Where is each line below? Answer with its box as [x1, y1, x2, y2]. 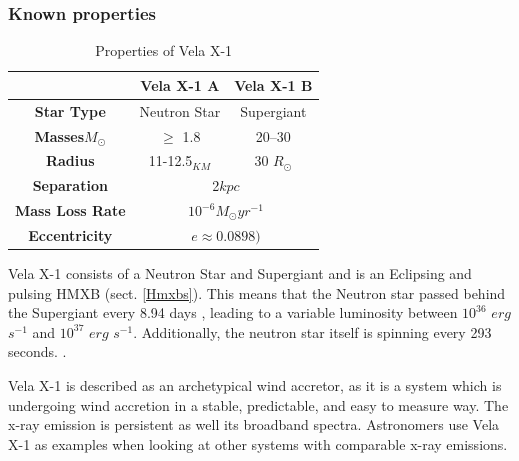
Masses [34, 125, 85, 146]
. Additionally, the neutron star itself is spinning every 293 [133, 321, 492, 342]
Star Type [34, 100, 106, 121]
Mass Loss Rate [15, 200, 126, 221]
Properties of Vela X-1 [95, 40, 233, 61]
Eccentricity [28, 224, 113, 245]
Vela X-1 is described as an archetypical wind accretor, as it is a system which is [8, 374, 502, 395]
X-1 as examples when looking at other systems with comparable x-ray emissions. [8, 433, 508, 454]
